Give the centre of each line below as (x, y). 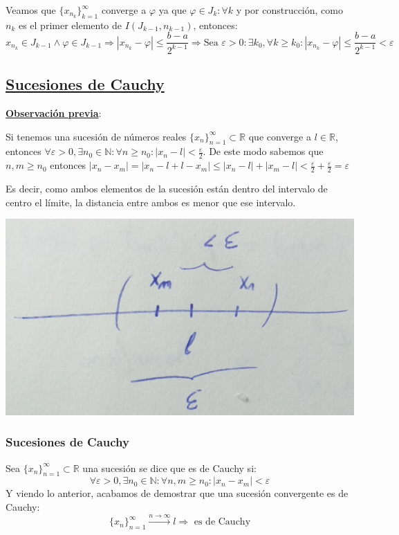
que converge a (280, 136)
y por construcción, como (289, 10)
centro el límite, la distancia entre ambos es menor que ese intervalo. (151, 202)
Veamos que (31, 10)
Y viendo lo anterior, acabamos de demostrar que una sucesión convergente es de (177, 493)
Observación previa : (54, 113)
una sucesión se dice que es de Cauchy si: (169, 468)
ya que (173, 10)
